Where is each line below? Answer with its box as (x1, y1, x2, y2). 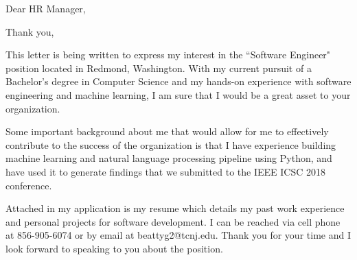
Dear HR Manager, (5, 1, 86, 15)
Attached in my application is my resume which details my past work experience (5, 201, 345, 215)
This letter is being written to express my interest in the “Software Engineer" (5, 47, 331, 62)
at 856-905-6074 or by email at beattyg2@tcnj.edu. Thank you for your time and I (5, 228, 351, 242)
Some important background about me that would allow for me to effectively (5, 124, 329, 139)
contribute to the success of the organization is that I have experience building (5, 137, 336, 152)
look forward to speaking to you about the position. (5, 241, 223, 255)
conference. (5, 178, 52, 192)
